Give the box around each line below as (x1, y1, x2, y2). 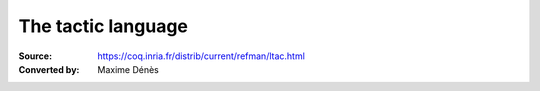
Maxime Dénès (97, 63, 159, 75)
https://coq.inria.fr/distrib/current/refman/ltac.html (97, 50, 305, 62)
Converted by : (18, 63, 80, 75)
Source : (18, 50, 53, 62)
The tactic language (18, 15, 189, 37)
